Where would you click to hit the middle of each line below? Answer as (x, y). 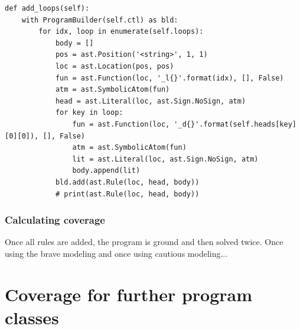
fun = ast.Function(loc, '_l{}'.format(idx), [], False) (169, 78)
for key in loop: (89, 113)
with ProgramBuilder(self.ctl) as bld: (100, 20)
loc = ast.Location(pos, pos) (115, 66)
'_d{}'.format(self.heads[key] (235, 124)
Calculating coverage (55, 220)
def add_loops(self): (47, 8)
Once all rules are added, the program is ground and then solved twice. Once (144, 242)
